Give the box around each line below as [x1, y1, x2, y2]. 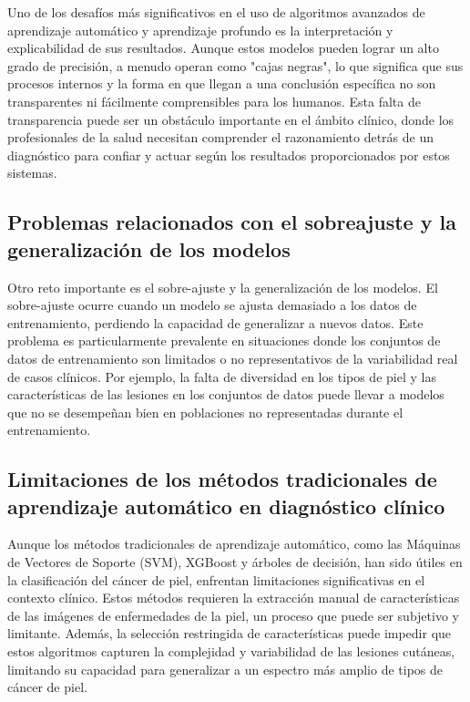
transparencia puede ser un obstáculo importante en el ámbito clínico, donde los [7, 109, 455, 129]
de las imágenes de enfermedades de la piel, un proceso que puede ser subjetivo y [7, 605, 459, 625]
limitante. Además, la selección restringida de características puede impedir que [7, 624, 452, 643]
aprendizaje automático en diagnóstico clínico [7, 491, 445, 520]
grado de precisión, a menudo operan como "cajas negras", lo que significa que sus [7, 56, 464, 75]
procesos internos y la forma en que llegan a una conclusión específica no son [7, 74, 436, 93]
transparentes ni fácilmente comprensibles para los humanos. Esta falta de [7, 91, 421, 110]
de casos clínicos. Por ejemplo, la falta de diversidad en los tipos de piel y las [7, 366, 436, 386]
